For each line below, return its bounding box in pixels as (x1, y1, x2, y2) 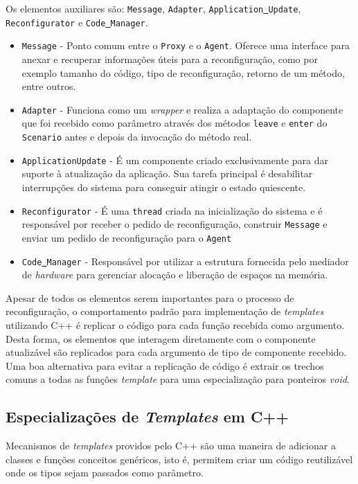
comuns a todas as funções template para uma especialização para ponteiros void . (6, 372, 350, 386)
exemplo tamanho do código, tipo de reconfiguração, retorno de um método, (21, 65, 345, 80)
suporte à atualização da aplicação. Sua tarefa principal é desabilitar (21, 166, 313, 181)
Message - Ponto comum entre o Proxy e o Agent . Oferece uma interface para (21, 38, 350, 53)
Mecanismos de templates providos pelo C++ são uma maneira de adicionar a (6, 438, 336, 453)
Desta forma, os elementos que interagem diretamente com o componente (6, 331, 316, 346)
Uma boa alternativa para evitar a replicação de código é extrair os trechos (6, 358, 324, 373)
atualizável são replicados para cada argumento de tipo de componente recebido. (6, 345, 347, 359)
